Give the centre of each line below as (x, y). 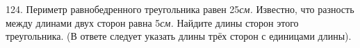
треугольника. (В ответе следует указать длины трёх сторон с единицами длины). (179, 36)
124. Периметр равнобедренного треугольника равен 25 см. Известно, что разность (180, 9)
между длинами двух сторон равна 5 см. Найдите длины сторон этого (152, 22)
